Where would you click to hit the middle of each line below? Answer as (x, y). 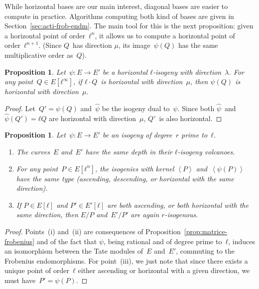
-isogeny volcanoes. (206, 151)
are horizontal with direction (93, 118)
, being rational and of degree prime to (163, 241)
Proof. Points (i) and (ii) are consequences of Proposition (93, 231)
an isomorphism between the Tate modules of (74, 251)
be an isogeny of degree (137, 135)
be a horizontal (125, 72)
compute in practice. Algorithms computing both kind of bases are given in (119, 16)
